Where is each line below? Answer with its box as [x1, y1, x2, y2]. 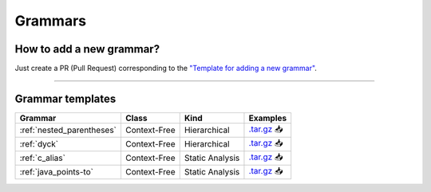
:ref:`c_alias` [19, 152, 65, 163]
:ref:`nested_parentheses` [19, 124, 117, 135]
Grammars [14, 12, 87, 29]
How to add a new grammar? [14, 42, 160, 56]
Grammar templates [14, 92, 117, 105]
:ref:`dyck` [19, 139, 59, 150]
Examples [248, 112, 287, 123]
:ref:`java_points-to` [19, 167, 93, 178]
